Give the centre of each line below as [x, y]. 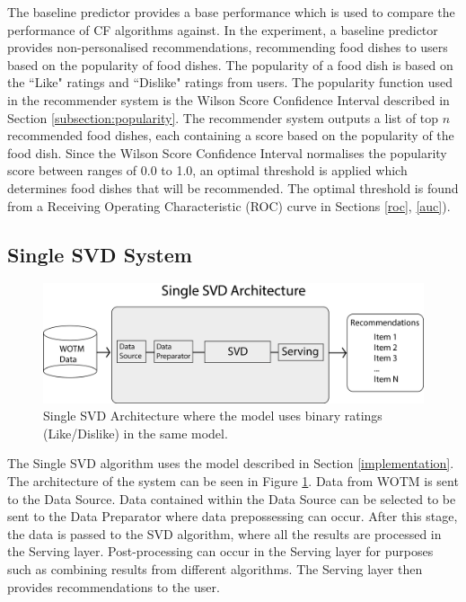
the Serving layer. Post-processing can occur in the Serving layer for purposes [220, 551]
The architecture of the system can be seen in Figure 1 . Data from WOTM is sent [233, 481]
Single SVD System [100, 254]
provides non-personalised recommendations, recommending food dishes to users [228, 47]
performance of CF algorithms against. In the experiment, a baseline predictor [223, 29]
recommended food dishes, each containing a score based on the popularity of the [231, 135]
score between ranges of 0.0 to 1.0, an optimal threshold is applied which [207, 170]
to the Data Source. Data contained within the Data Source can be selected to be [232, 498]
